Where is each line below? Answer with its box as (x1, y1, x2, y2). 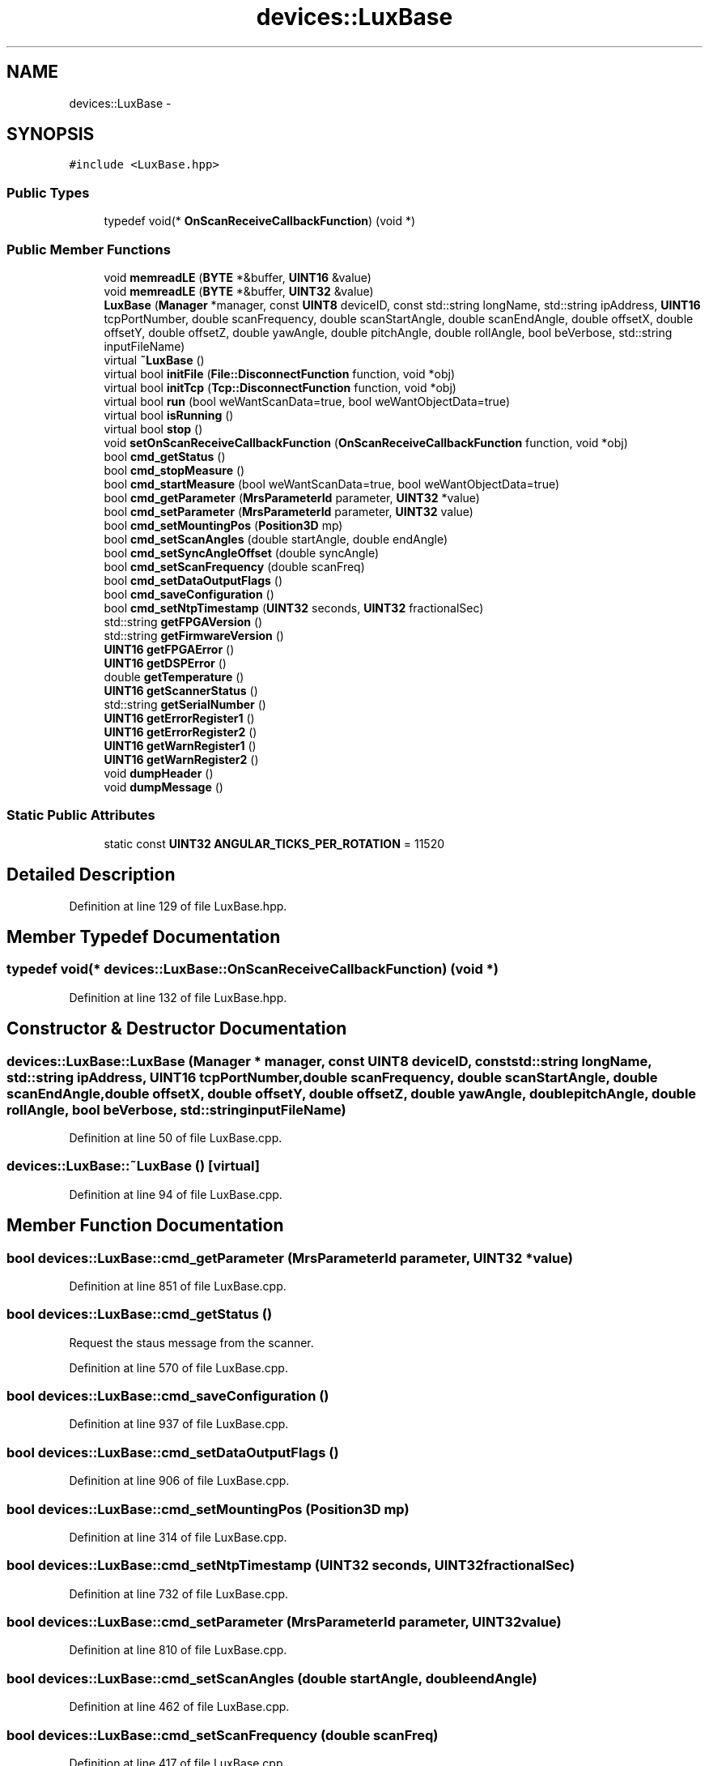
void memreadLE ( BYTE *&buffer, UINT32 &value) (104, 284, 374, 298)
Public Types (6, 184, 90, 201)
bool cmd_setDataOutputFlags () (104, 573, 283, 587)
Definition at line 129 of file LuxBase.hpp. (69, 898, 287, 913)
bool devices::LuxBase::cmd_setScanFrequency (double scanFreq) (6, 1726, 439, 1743)
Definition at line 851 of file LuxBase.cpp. (69, 1278, 287, 1293)
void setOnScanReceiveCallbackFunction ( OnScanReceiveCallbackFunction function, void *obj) (104, 435, 628, 450)
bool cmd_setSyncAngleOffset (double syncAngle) (104, 545, 380, 560)
